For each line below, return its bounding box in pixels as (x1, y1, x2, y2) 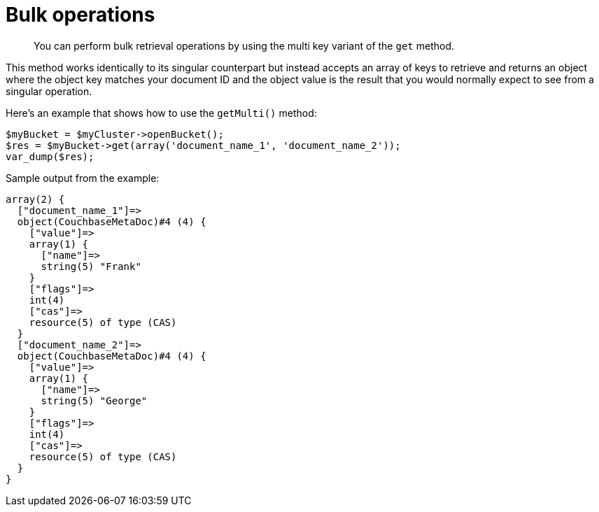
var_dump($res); (6, 150, 94, 162)
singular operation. (6, 85, 92, 97)
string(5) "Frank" (41, 260, 141, 272)
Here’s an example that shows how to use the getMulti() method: (6, 106, 317, 119)
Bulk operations (6, 3, 155, 27)
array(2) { (6, 193, 65, 205)
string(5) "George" (41, 394, 148, 406)
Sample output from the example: (6, 171, 160, 184)
